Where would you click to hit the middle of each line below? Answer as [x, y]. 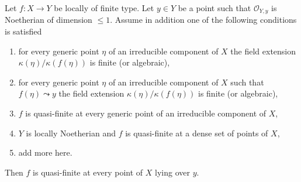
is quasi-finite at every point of [88, 172]
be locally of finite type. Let [104, 8]
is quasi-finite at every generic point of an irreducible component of [146, 113]
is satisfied [23, 31]
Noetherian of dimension [49, 20]
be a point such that [214, 8]
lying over [172, 172]
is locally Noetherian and [71, 133]
